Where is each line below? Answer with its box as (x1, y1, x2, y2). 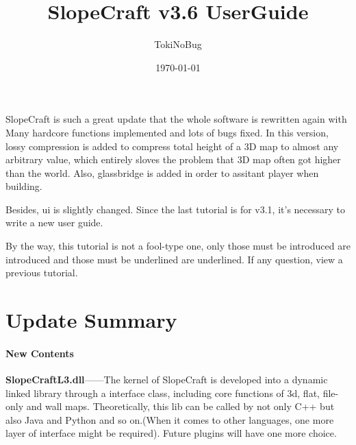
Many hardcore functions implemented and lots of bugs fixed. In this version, (5, 125, 329, 139)
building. (5, 179, 42, 193)
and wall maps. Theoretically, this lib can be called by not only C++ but (26, 399, 335, 413)
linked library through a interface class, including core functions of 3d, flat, (5, 385, 320, 400)
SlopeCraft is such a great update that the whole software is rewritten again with (5, 112, 347, 126)
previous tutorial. (5, 265, 78, 280)
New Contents (5, 346, 74, 360)
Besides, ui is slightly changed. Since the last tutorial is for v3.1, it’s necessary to (5, 202, 346, 216)
